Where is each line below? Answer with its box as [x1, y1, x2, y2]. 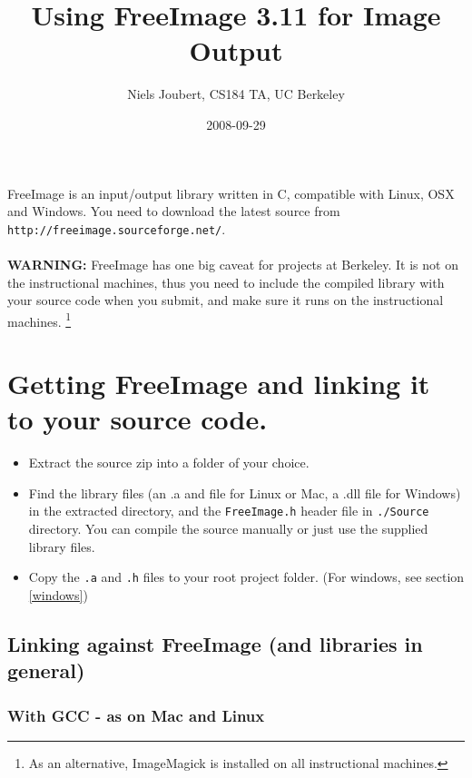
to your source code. [7, 400, 268, 438]
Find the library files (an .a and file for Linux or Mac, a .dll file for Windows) [28, 483, 461, 502]
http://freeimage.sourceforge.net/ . [7, 219, 226, 238]
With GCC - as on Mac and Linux [7, 704, 265, 726]
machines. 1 [7, 309, 72, 330]
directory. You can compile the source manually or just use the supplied [28, 519, 428, 538]
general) [7, 656, 85, 684]
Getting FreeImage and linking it [7, 365, 430, 402]
